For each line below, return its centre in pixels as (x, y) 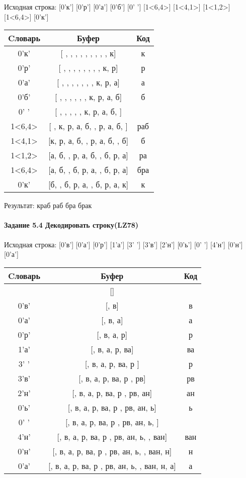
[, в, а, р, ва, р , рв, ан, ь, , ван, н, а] (112, 465)
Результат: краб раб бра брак (48, 205)
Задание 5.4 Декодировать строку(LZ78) (71, 225)
